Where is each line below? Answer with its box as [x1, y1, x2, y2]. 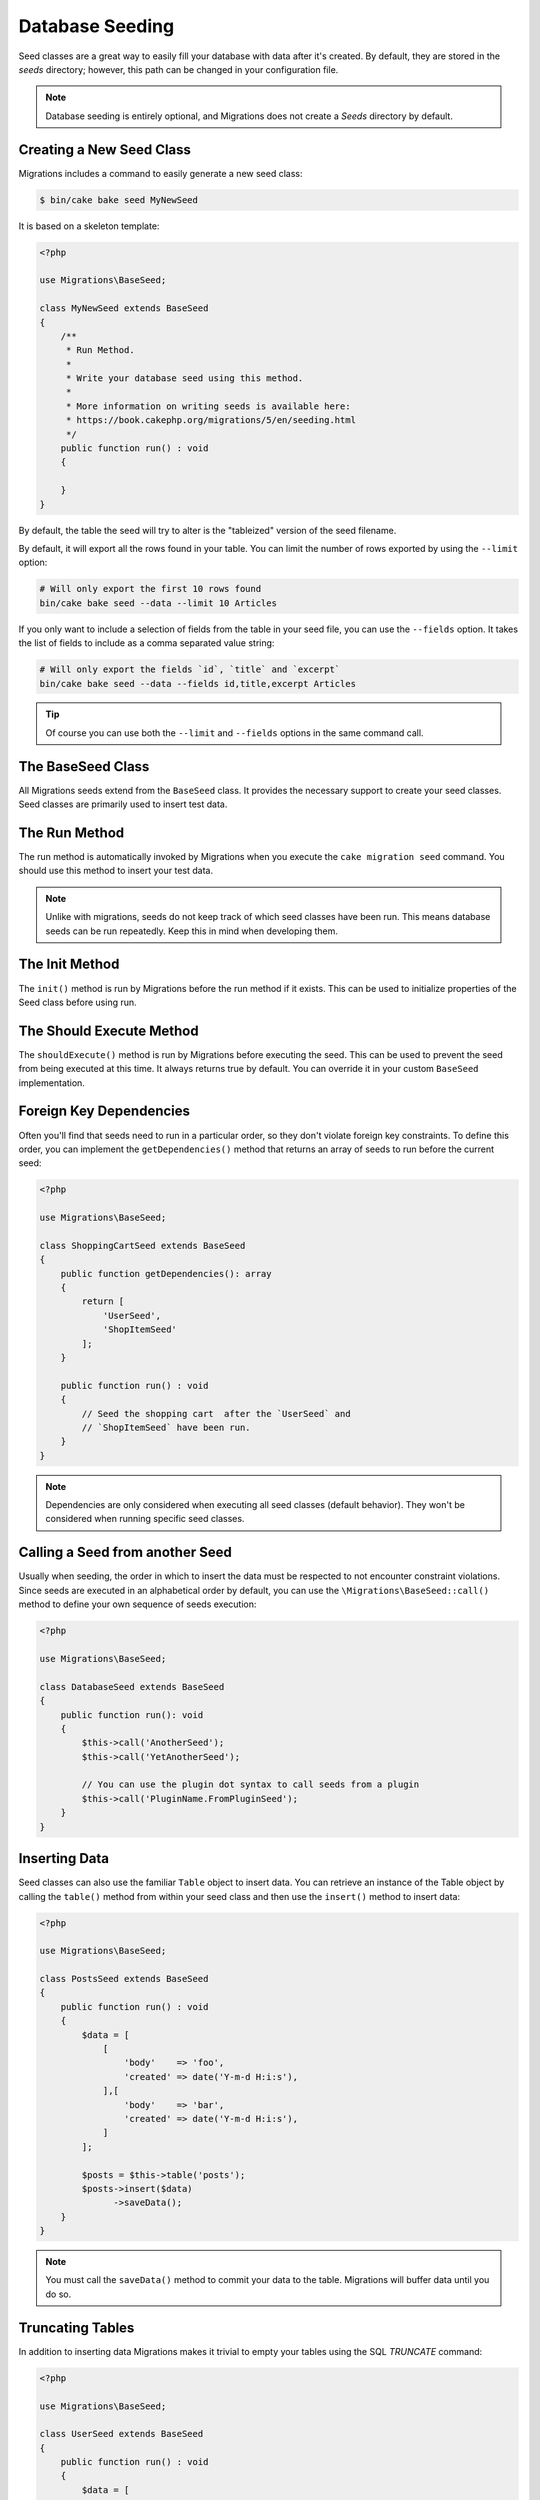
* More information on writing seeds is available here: [65, 400, 351, 412]
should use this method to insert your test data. [18, 865, 214, 877]
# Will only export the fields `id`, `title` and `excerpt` [39, 664, 341, 675]
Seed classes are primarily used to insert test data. [18, 798, 228, 810]
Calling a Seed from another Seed [18, 1544, 232, 1561]
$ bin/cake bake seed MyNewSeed [39, 194, 199, 205]
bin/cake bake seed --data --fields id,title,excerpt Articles [39, 678, 357, 689]
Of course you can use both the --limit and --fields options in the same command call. [45, 726, 424, 739]
